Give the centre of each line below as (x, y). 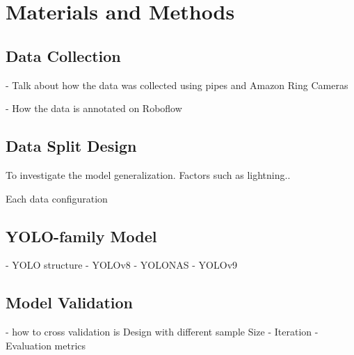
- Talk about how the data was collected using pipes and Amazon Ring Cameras (177, 85)
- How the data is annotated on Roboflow (94, 108)
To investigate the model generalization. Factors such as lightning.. (148, 174)
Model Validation (70, 302)
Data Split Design (71, 146)
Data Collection (63, 55)
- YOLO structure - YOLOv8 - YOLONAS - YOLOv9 (122, 265)
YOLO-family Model (81, 236)
